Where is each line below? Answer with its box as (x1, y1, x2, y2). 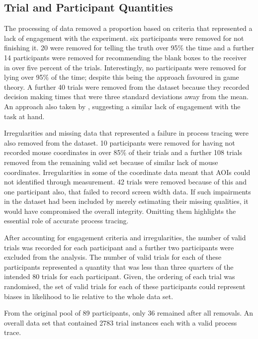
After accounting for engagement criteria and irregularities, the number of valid (4, 232, 246, 243)
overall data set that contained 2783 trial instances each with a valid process (4, 317, 237, 328)
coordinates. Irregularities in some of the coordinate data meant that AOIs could (4, 167, 251, 177)
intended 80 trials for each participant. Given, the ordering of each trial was (4, 271, 235, 282)
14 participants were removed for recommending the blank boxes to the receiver (4, 52, 247, 62)
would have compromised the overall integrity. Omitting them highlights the (4, 205, 236, 216)
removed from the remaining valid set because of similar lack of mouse (4, 157, 218, 167)
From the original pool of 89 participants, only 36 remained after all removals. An (4, 308, 254, 318)
